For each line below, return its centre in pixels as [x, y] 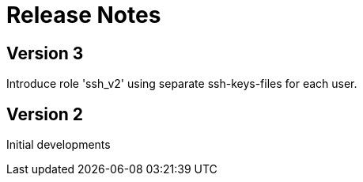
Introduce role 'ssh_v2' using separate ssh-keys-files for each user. [182, 84]
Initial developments [59, 145]
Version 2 [45, 114]
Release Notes [84, 15]
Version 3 [45, 53]
